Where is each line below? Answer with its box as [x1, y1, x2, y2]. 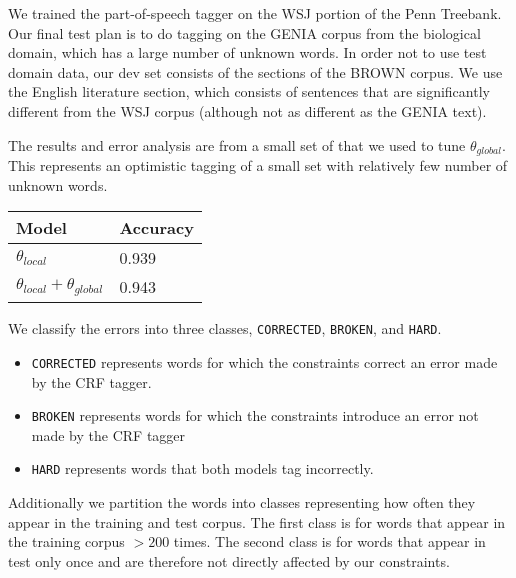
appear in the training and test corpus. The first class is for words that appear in [8, 511, 506, 532]
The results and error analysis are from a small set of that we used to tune [8, 134, 466, 155]
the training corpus [8, 531, 125, 552]
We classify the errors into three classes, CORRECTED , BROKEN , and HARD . [8, 318, 442, 339]
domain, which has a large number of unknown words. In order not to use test [8, 42, 487, 63]
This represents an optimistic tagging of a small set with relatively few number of [8, 155, 508, 176]
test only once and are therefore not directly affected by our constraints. [8, 550, 450, 571]
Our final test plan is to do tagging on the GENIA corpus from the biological [8, 22, 481, 43]
